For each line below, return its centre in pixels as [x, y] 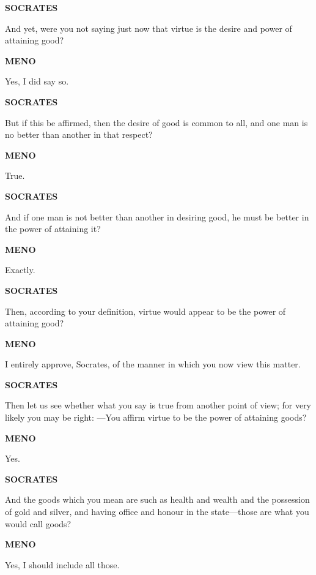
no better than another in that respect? [79, 134]
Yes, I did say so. [37, 81]
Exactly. [20, 270]
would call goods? [38, 523]
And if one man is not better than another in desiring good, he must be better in [157, 216]
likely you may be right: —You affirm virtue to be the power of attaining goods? [156, 417]
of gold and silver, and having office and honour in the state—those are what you [157, 512]
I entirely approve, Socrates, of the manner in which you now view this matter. [153, 364]
